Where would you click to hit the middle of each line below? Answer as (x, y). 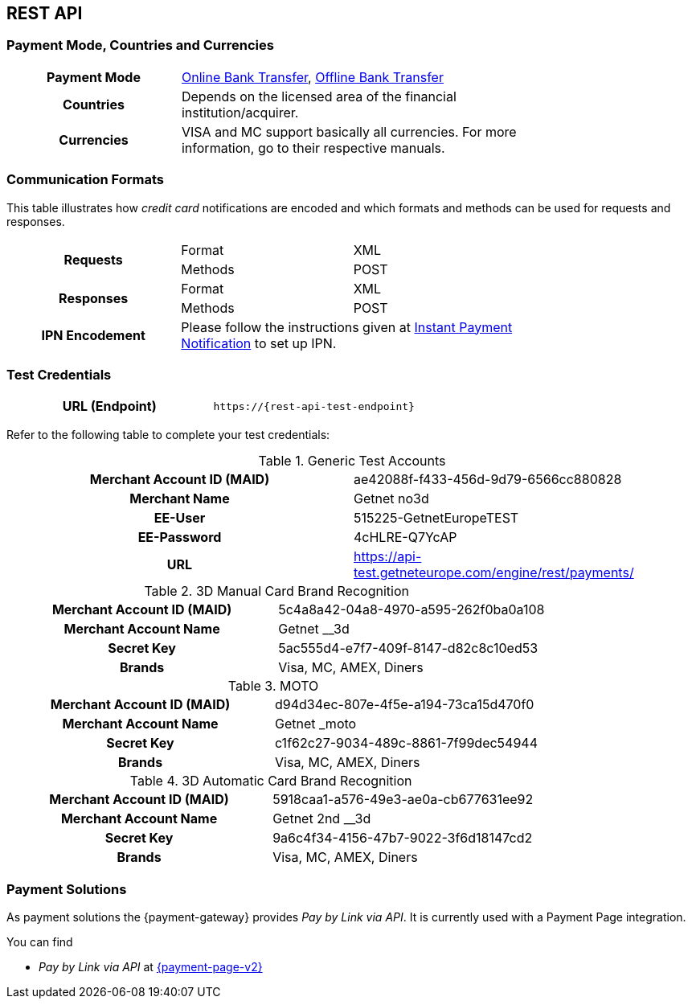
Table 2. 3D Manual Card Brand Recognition (276, 591)
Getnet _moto (316, 724)
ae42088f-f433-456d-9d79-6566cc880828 (488, 480)
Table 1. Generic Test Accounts (352, 461)
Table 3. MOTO (273, 686)
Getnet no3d (391, 499)
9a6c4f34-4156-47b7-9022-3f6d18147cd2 (403, 838)
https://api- (388, 557)
